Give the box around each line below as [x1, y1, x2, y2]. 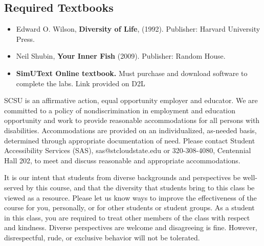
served [4, 182, 24, 192]
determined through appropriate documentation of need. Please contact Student [4, 135, 255, 145]
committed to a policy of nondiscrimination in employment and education [4, 105, 236, 115]
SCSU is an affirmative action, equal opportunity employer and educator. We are [4, 95, 258, 106]
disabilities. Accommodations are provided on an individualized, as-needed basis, [4, 125, 257, 135]
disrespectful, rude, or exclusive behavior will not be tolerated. [4, 232, 200, 242]
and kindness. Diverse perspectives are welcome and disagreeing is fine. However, [4, 222, 257, 233]
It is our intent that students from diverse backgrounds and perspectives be [4, 172, 240, 183]
